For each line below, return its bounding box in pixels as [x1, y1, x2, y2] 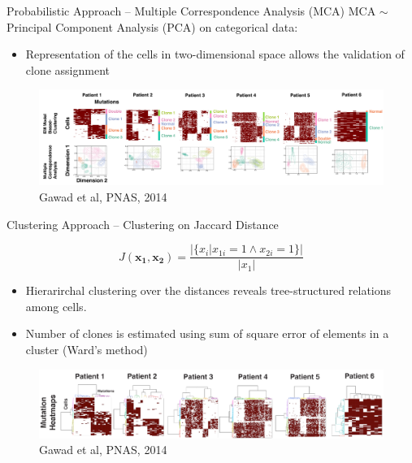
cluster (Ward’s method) [25, 341, 148, 357]
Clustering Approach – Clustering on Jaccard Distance [7, 215, 279, 232]
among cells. [25, 297, 87, 314]
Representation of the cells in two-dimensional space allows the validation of [25, 45, 405, 63]
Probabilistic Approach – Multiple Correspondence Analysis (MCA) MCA [7, 2, 376, 19]
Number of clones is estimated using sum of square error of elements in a [25, 325, 389, 342]
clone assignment [25, 61, 110, 78]
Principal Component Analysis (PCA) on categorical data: [7, 18, 298, 35]
